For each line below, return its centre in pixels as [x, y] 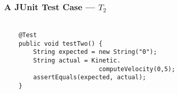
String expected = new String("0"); [95, 52]
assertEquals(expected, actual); [90, 77]
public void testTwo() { [61, 43]
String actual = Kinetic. [77, 61]
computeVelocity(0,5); [137, 69]
